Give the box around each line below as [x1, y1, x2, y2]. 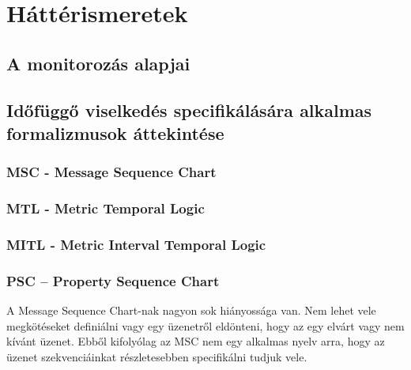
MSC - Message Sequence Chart [6, 162, 217, 182]
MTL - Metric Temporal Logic [6, 198, 205, 218]
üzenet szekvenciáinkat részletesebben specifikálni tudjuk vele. [6, 348, 307, 364]
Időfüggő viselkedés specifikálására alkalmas [6, 97, 372, 122]
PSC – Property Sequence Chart [6, 270, 220, 290]
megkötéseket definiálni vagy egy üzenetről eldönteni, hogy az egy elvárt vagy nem [6, 317, 405, 334]
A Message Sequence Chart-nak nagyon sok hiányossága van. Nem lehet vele [6, 302, 376, 319]
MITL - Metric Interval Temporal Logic [6, 234, 266, 254]
